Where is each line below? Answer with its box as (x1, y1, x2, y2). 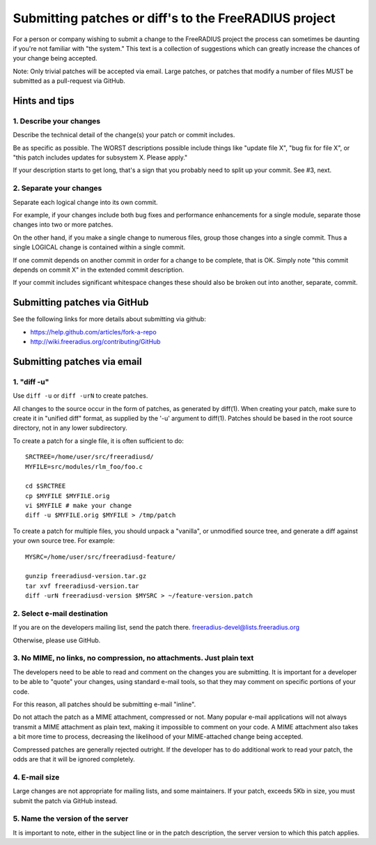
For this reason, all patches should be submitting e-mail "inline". (13, 700, 196, 708)
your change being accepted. (13, 54, 97, 63)
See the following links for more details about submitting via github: (13, 315, 207, 323)
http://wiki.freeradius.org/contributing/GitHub (30, 338, 161, 346)
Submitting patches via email (13, 355, 142, 367)
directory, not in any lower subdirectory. (13, 424, 128, 432)
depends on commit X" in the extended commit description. (13, 265, 185, 274)
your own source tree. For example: (13, 536, 115, 545)
